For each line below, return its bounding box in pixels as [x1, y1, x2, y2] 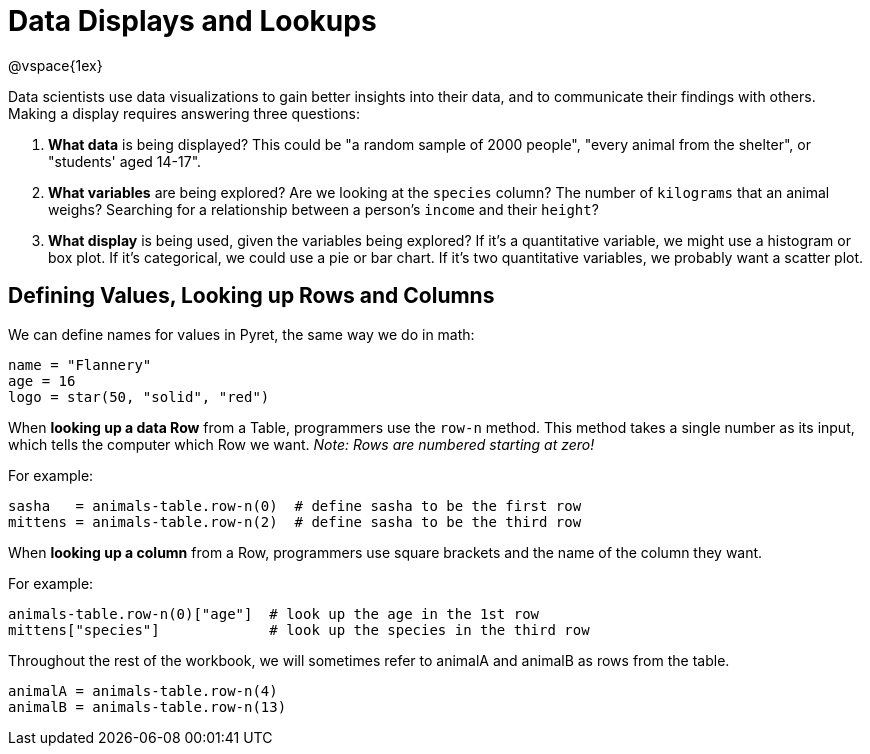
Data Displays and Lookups [8, 4, 377, 38]
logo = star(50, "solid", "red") [8, 388, 270, 405]
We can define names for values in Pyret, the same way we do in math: [8, 325, 475, 343]
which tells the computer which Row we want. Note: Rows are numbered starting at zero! [8, 435, 595, 453]
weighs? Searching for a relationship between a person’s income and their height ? [48, 200, 599, 218]
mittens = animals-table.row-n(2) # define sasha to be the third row [8, 513, 582, 530]
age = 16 [8, 372, 76, 389]
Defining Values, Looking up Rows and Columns [8, 283, 495, 309]
